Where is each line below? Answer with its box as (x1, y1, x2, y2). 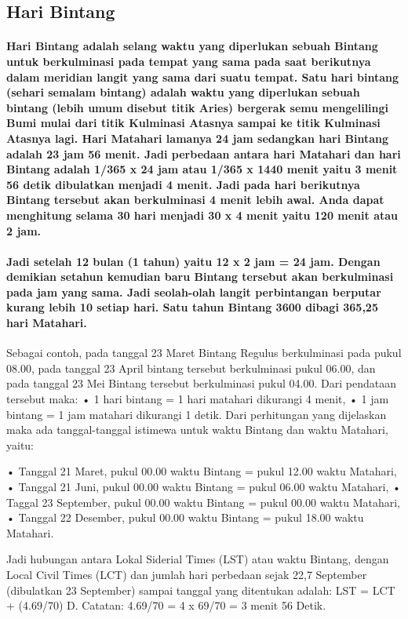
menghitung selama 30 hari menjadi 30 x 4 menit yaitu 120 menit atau (6, 206, 398, 223)
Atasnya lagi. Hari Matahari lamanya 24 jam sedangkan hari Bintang (6, 129, 388, 146)
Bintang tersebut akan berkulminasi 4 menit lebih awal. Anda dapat (6, 191, 384, 208)
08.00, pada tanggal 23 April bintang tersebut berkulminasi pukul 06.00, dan (6, 359, 376, 376)
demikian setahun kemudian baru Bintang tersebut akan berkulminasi (6, 268, 394, 285)
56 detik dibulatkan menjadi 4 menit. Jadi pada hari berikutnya (6, 176, 360, 192)
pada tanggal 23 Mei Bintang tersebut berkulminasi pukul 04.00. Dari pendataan (6, 375, 396, 391)
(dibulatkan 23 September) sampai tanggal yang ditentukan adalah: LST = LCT (6, 581, 395, 598)
